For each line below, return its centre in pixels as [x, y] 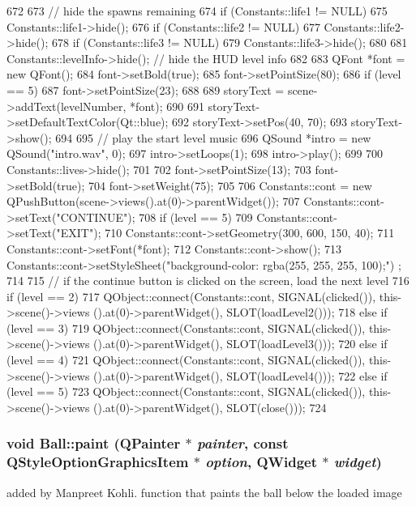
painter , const [242, 443]
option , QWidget [262, 462]
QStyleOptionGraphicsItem [98, 462]
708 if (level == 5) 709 [196, 217]
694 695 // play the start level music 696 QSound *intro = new [213, 137]
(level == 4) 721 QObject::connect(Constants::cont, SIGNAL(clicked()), [186, 360]
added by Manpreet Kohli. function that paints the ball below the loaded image [204, 492]
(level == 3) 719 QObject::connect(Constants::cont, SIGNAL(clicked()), [186, 327]
